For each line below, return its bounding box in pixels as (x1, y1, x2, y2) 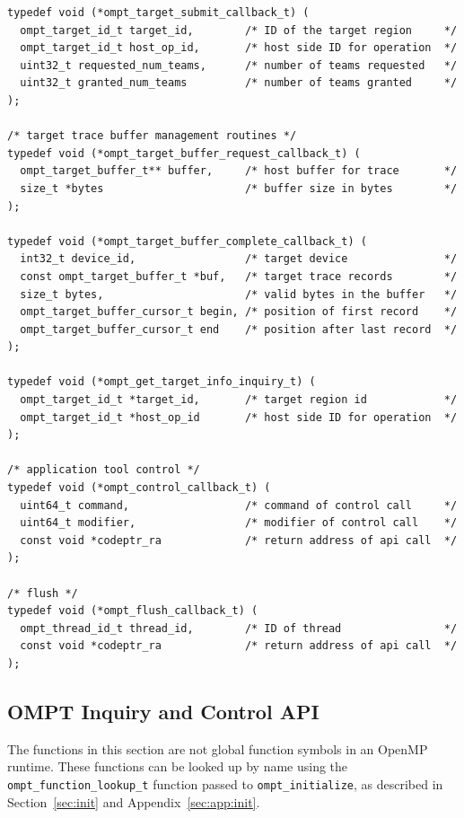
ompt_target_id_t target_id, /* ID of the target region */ (20, 23, 458, 37)
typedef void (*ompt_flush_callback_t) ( (7, 604, 258, 618)
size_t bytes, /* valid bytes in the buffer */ (20, 287, 458, 301)
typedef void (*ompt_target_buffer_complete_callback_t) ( (7, 234, 367, 248)
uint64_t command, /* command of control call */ (20, 498, 458, 512)
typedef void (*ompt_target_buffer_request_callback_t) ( (7, 146, 361, 160)
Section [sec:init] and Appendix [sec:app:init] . (7, 792, 260, 811)
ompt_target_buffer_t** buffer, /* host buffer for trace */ (20, 164, 458, 178)
